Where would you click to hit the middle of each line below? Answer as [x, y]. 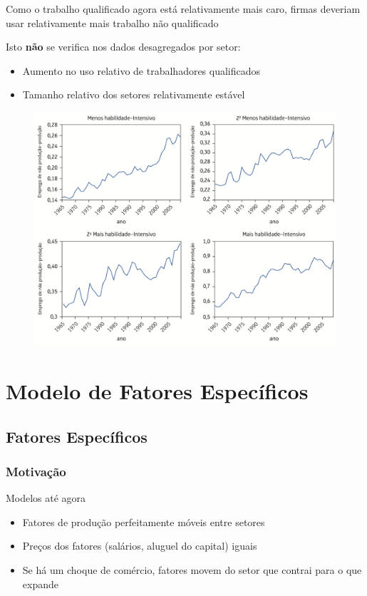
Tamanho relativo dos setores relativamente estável [134, 94]
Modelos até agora [46, 498]
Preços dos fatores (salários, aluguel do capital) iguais [140, 546]
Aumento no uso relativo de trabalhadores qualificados [141, 70]
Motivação [36, 471]
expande [40, 584]
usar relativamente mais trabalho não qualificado [112, 22]
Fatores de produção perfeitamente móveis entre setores [144, 521]
